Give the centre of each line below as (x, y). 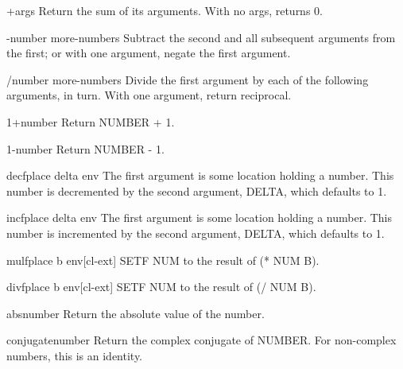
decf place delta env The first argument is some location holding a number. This (200, 175)
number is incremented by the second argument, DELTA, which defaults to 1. (196, 233)
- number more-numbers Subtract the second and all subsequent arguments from (201, 37)
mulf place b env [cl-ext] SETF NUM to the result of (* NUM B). (163, 260)
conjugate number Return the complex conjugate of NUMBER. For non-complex (201, 340)
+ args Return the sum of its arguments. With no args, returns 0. (165, 10)
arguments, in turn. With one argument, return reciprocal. (149, 95)
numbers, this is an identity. (75, 355)
